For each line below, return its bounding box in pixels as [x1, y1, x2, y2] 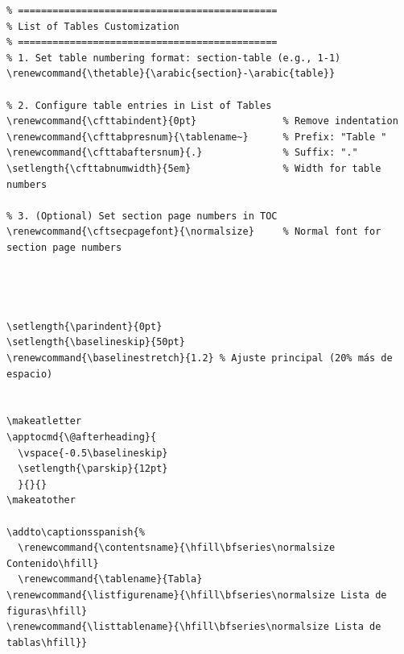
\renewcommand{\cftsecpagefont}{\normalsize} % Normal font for [6, 226, 381, 238]
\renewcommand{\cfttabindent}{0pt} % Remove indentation [6, 115, 398, 127]
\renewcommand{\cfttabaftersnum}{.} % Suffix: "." [6, 147, 358, 159]
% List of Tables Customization [6, 20, 179, 32]
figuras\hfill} [6, 605, 88, 617]
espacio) [6, 368, 53, 380]
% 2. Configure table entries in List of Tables [6, 99, 272, 111]
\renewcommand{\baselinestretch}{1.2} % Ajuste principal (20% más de [6, 352, 393, 364]
